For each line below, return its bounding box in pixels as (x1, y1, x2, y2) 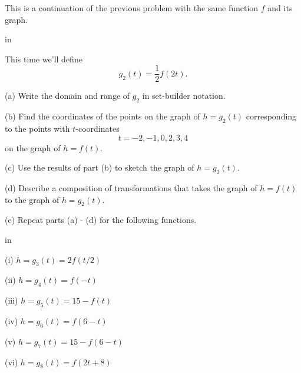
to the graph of (5, 193, 59, 205)
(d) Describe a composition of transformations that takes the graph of (5, 182, 257, 194)
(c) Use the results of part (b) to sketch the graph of (5, 161, 194, 174)
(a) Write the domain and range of (5, 89, 130, 102)
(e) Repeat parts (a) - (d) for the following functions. (5, 214, 197, 226)
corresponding (246, 110, 297, 122)
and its (267, 2, 293, 14)
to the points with (5, 122, 70, 135)
